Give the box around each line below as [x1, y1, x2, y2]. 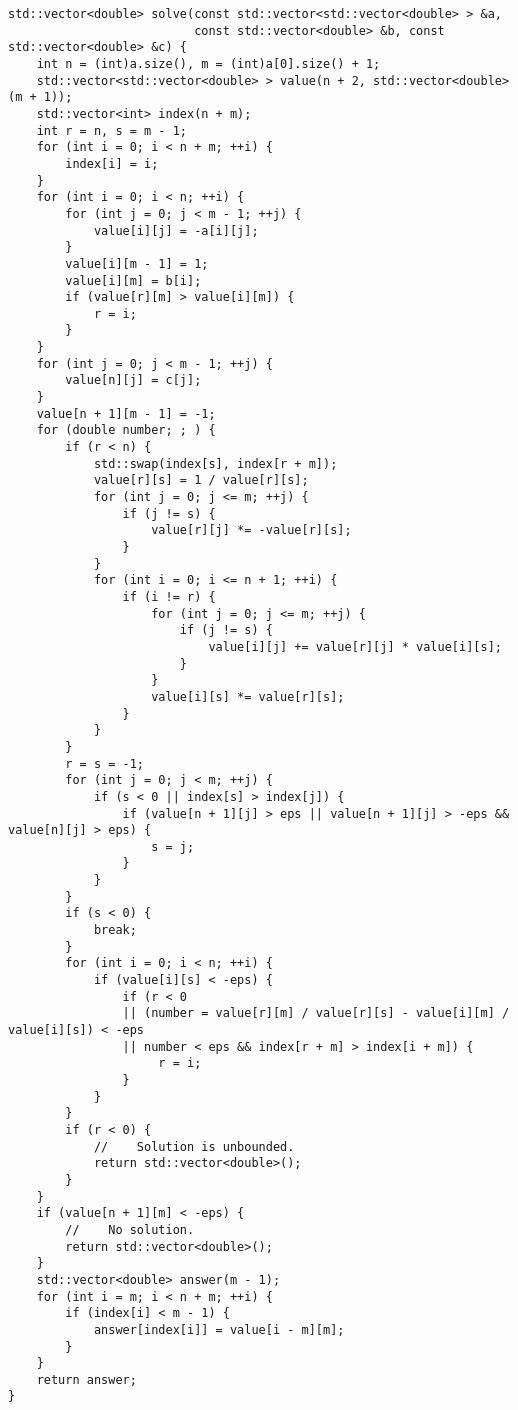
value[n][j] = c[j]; [65, 373, 202, 388]
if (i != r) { [122, 589, 216, 604]
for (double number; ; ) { [36, 423, 216, 438]
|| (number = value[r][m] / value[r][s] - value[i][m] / [122, 1006, 510, 1021]
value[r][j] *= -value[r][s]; [151, 523, 352, 538]
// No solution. [65, 1222, 195, 1237]
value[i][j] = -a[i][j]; [93, 223, 259, 238]
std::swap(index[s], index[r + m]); [93, 456, 338, 471]
